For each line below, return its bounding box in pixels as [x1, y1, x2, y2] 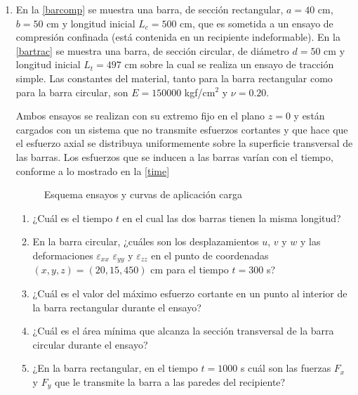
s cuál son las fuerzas [240, 361, 331, 375]
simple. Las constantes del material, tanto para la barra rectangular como [15, 70, 333, 85]
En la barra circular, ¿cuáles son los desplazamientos [32, 234, 259, 249]
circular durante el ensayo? [32, 337, 148, 351]
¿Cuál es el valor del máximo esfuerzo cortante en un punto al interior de [32, 285, 347, 300]
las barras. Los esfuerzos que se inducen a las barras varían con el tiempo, [15, 149, 333, 164]
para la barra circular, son [15, 84, 128, 99]
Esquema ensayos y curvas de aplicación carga [44, 187, 242, 202]
